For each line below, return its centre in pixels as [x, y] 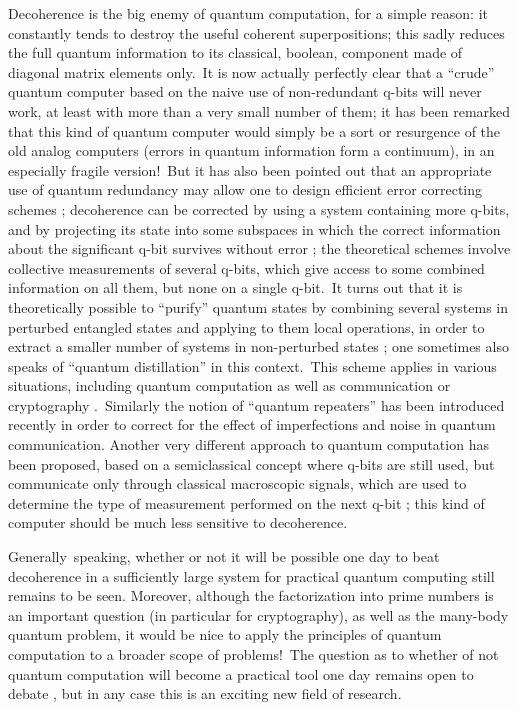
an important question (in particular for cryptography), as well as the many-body [258, 614]
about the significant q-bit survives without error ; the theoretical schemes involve [259, 248]
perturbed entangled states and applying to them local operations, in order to [246, 326]
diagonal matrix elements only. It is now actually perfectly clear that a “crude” [251, 71]
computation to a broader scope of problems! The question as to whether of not [253, 654]
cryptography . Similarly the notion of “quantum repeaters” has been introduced [256, 404]
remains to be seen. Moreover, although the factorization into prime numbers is [251, 595]
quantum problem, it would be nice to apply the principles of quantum [225, 634]
